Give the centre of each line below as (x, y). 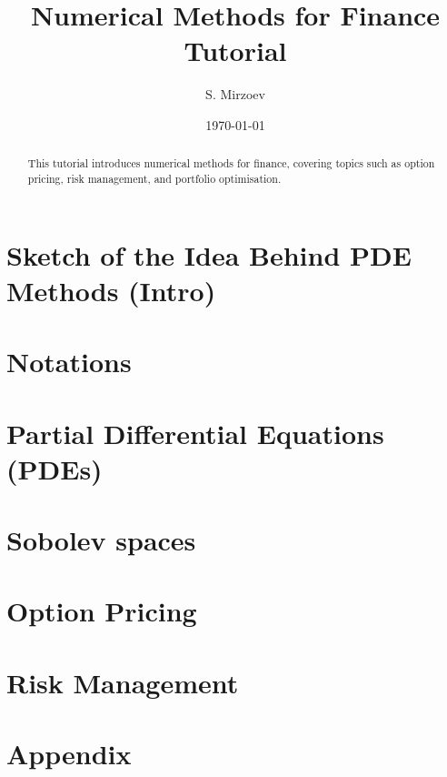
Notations (69, 362)
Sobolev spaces (101, 540)
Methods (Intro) (111, 290)
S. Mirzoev (235, 94)
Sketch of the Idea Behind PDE (209, 254)
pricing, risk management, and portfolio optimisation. (154, 178)
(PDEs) (55, 468)
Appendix (69, 754)
